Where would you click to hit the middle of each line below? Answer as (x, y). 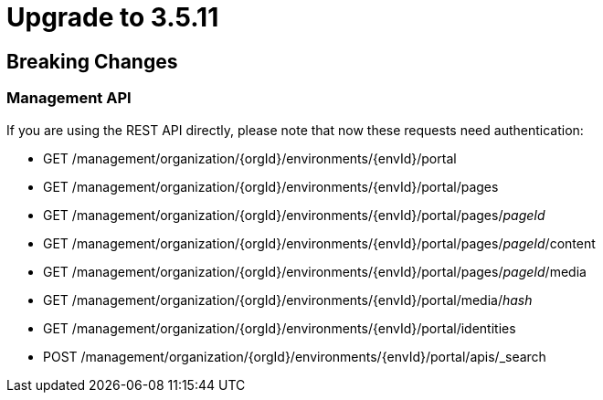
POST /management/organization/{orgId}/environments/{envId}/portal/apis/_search (295, 356)
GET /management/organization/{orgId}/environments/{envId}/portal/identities (280, 328)
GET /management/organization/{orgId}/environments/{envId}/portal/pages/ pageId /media (315, 271)
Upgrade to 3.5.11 (113, 17)
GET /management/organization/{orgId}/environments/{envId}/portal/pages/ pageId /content (319, 243)
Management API (69, 98)
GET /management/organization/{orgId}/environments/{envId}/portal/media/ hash (288, 300)
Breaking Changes (92, 61)
